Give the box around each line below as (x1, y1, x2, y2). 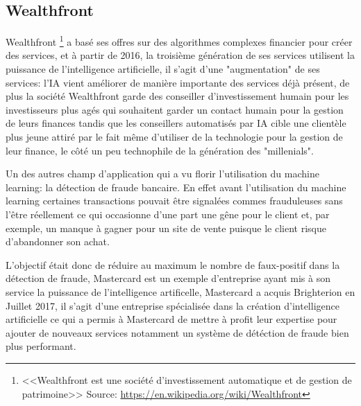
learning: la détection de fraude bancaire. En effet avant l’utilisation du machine (6, 179, 346, 194)
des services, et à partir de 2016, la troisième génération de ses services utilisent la (6, 48, 355, 62)
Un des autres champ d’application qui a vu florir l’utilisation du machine (6, 166, 319, 181)
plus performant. (6, 339, 76, 353)
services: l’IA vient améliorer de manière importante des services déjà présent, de (6, 75, 350, 89)
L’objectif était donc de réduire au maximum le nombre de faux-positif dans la (6, 257, 340, 272)
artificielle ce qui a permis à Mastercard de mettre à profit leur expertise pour (6, 312, 337, 326)
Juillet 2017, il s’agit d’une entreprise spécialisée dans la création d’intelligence (6, 298, 339, 312)
